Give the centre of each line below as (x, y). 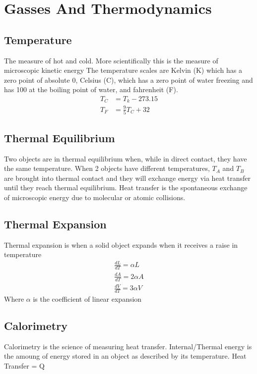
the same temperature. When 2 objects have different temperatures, (107, 168)
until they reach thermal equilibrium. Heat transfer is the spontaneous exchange (126, 187)
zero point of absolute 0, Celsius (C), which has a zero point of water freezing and (128, 80)
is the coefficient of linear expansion (87, 298)
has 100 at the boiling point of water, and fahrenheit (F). (91, 89)
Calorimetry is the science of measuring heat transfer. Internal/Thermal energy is (128, 346)
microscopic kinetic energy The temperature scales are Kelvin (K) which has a (123, 70)
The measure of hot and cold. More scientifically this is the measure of (111, 60)
